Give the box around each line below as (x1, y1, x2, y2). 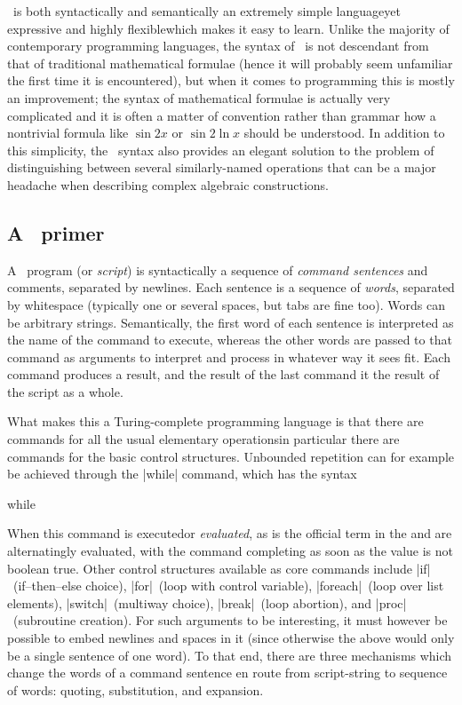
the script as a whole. (7, 382, 123, 400)
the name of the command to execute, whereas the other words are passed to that (7, 330, 452, 349)
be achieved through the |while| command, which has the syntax (7, 464, 357, 483)
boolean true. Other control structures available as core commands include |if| (7, 558, 431, 577)
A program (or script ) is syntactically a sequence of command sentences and (7, 260, 428, 279)
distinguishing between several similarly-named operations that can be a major (7, 158, 436, 177)
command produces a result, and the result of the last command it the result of (7, 365, 440, 384)
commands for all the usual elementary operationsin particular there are (7, 430, 400, 448)
